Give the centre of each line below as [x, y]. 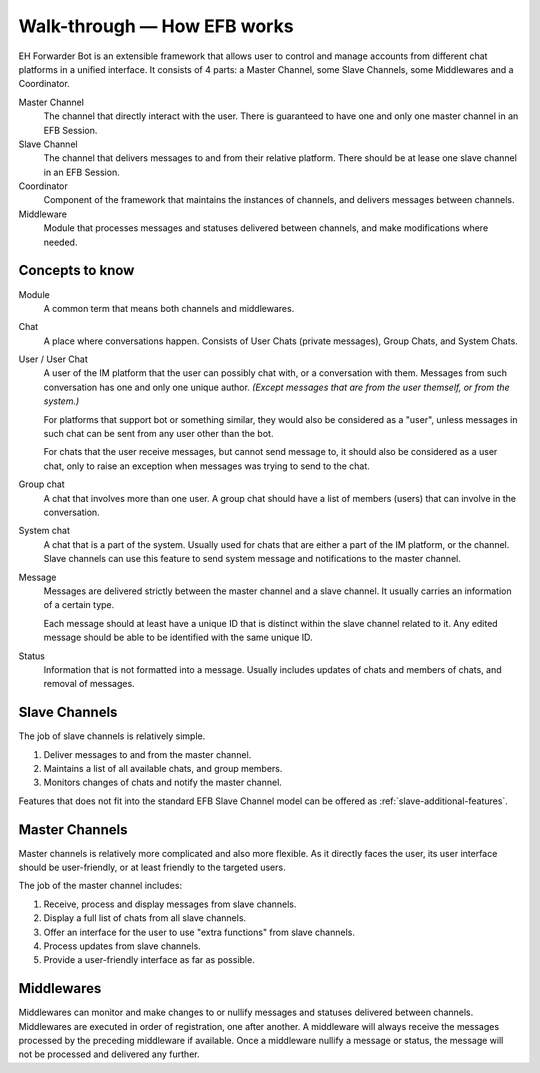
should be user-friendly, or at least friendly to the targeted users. [152, 867]
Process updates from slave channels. [122, 946]
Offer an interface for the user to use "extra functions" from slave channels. [199, 932]
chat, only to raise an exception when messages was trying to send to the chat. [206, 466]
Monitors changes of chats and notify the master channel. [162, 782]
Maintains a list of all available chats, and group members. [163, 768]
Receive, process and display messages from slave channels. [170, 904]
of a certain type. [79, 605]
